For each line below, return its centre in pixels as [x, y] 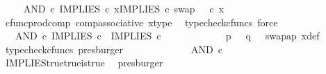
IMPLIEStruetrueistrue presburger [84, 63]
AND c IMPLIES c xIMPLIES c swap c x [124, 8]
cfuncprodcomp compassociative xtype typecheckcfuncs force [141, 22]
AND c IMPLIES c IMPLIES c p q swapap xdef [167, 36]
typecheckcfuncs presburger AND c [114, 49]
